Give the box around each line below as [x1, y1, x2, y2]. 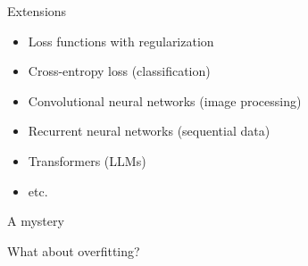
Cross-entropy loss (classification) [28, 62, 211, 80]
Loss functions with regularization [28, 31, 214, 50]
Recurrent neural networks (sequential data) [28, 121, 271, 140]
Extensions [7, 2, 67, 20]
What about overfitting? [7, 241, 140, 260]
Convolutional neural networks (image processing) [28, 91, 302, 110]
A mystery [7, 212, 64, 230]
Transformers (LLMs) [28, 151, 146, 170]
